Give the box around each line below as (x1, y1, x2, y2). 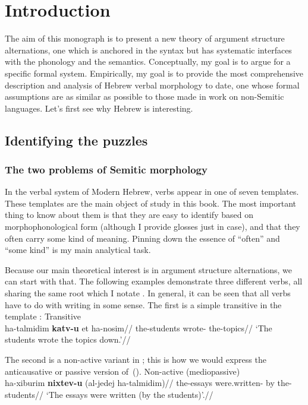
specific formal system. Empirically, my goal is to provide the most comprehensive (5, 67, 304, 79)
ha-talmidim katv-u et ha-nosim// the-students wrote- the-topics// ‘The (5, 321, 272, 334)
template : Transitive (5, 310, 81, 322)
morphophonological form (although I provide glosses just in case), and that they (5, 220, 300, 233)
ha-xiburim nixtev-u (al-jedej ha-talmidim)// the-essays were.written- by (5, 376, 275, 389)
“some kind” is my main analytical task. (5, 243, 151, 256)
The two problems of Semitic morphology (5, 162, 208, 176)
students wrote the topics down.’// (5, 333, 131, 346)
